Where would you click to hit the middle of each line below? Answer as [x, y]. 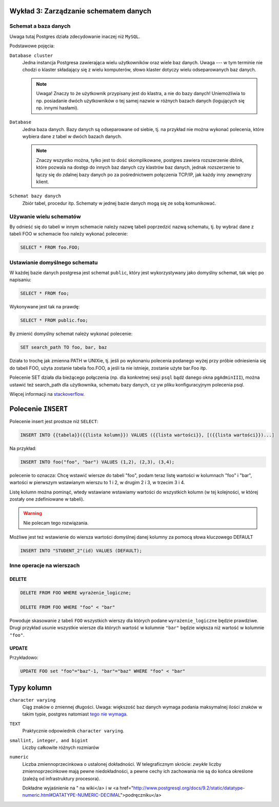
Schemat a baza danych [40, 26]
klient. [43, 182]
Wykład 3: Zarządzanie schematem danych [80, 11]
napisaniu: [21, 280]
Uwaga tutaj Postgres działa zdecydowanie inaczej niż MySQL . [75, 36]
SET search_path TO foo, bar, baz [64, 347]
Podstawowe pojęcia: [32, 46]
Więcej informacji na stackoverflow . [47, 394]
